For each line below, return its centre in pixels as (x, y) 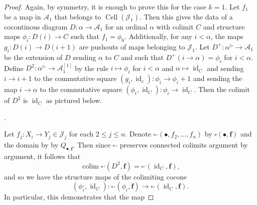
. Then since (92, 145)
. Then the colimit (222, 89)
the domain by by (31, 145)
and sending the (218, 78)
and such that (142, 57)
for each (81, 134)
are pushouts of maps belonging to (132, 46)
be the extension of (33, 57)
